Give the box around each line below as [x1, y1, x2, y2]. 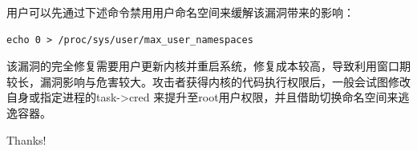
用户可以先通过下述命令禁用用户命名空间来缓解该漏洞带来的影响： [6, 4, 354, 20]
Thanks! [6, 131, 47, 148]
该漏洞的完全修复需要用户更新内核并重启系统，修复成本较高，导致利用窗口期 [6, 58, 411, 74]
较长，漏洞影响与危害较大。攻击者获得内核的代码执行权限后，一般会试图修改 [6, 73, 411, 89]
